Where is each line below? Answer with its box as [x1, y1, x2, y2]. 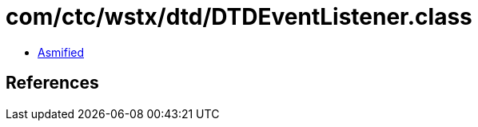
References [6, 73, 99, 93]
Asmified [38, 45, 85, 59]
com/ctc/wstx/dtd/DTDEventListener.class [6, 3, 472, 30]
